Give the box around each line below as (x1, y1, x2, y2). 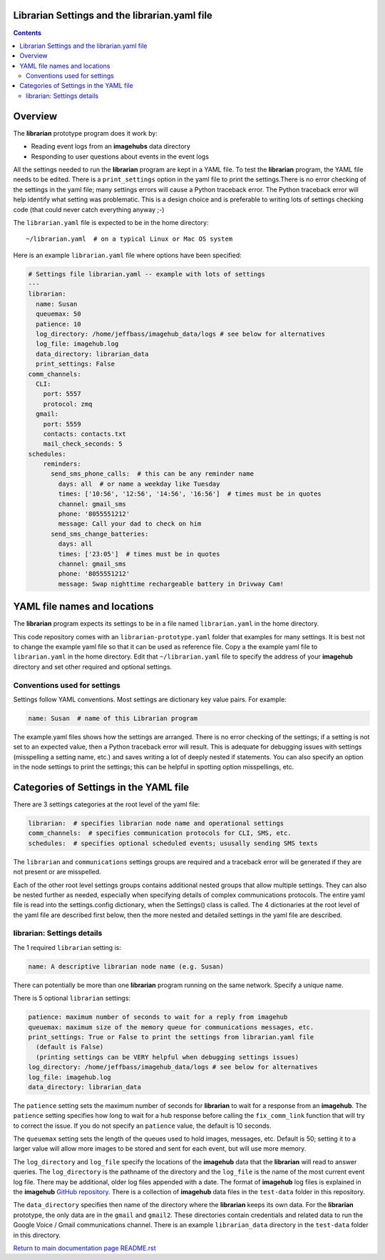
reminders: (43, 460, 81, 468)
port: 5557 (43, 390, 81, 398)
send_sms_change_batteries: (51, 529, 149, 538)
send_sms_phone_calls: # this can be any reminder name (51, 470, 255, 478)
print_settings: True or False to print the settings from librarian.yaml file (28, 1033, 314, 1041)
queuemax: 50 (36, 310, 81, 318)
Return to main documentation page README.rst (13, 1244, 156, 1252)
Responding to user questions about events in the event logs (31, 152, 210, 161)
